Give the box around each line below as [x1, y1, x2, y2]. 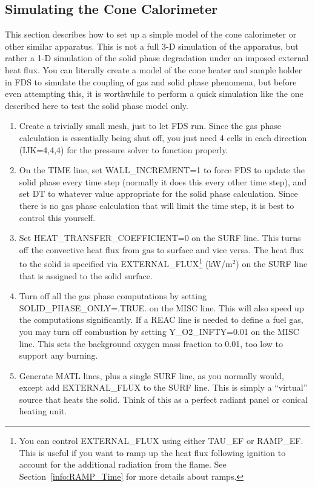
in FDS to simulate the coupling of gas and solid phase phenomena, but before [5, 75, 297, 88]
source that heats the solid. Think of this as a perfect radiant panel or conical [19, 393, 308, 405]
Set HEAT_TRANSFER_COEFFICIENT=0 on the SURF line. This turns [19, 231, 301, 244]
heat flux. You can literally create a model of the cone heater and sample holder [5, 63, 302, 76]
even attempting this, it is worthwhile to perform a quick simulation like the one [5, 87, 303, 100]
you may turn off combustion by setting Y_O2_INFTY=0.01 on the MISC [19, 325, 299, 337]
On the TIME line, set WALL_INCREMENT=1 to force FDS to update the [19, 164, 305, 176]
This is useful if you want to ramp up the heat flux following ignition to [19, 446, 286, 459]
